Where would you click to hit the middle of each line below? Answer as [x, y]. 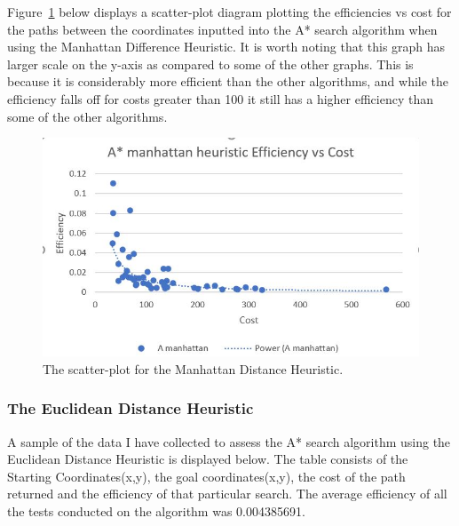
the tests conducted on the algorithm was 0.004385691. [156, 510]
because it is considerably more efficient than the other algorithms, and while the [228, 81]
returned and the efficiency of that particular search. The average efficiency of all [227, 494]
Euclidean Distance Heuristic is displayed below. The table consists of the [208, 459]
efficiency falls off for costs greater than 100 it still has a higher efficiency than [220, 98]
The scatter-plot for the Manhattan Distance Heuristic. [193, 368]
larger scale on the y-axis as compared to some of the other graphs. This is [210, 64]
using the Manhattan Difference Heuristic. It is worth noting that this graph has [226, 47]
